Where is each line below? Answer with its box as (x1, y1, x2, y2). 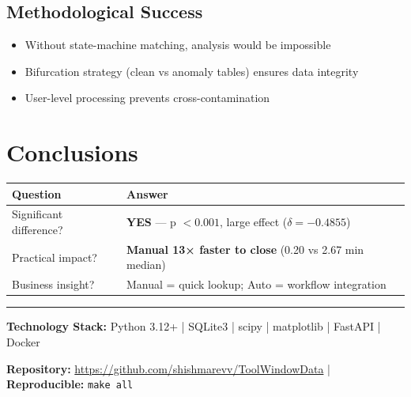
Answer (126, 185, 168, 202)
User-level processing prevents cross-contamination (25, 89, 270, 106)
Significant (12, 206, 63, 222)
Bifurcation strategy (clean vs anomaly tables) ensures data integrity (25, 62, 359, 79)
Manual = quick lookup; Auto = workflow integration (126, 276, 386, 293)
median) (126, 256, 166, 273)
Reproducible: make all (6, 376, 134, 392)
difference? (12, 221, 63, 238)
